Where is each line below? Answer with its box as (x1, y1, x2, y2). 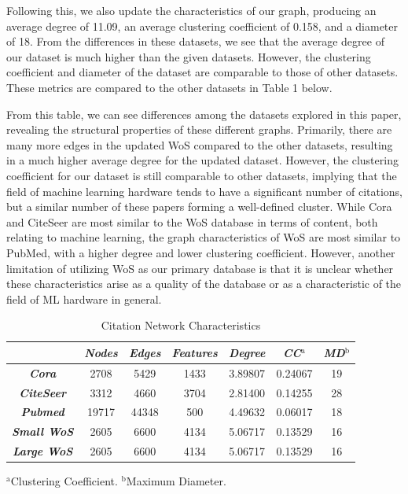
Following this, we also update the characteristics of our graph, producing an (6, 2, 377, 18)
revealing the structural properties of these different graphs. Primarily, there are (6, 121, 392, 138)
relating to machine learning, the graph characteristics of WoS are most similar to (6, 229, 401, 245)
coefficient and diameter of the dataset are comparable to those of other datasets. (6, 64, 399, 80)
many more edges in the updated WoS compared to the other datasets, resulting (6, 136, 393, 153)
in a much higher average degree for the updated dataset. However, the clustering (6, 152, 399, 168)
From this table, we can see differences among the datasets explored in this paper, (6, 105, 402, 122)
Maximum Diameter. (126, 473, 226, 489)
